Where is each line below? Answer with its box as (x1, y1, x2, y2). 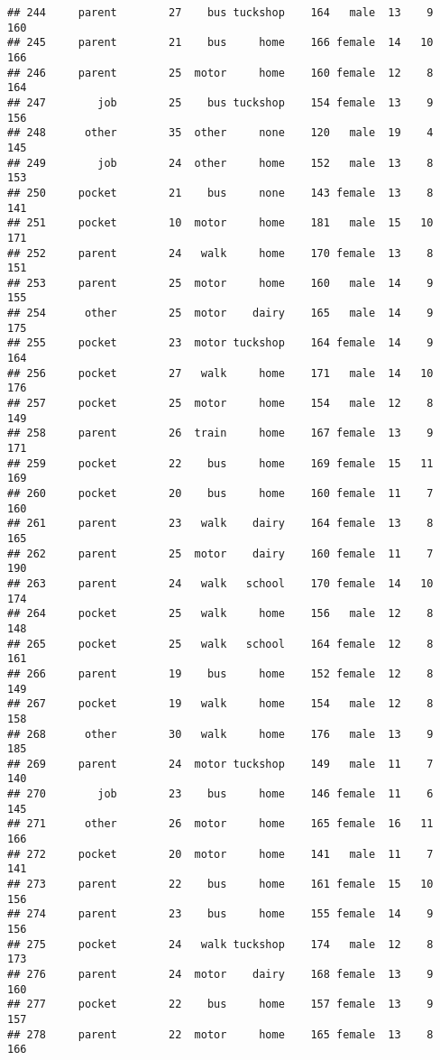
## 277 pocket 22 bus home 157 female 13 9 (7, 998, 434, 1011)
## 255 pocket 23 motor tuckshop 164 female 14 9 (7, 336, 434, 350)
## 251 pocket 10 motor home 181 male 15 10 (7, 217, 434, 230)
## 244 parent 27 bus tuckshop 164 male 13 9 (7, 6, 434, 19)
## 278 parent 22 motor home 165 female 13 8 (7, 1028, 434, 1041)
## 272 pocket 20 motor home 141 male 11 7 (7, 847, 434, 861)
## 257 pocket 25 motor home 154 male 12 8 (7, 397, 434, 410)
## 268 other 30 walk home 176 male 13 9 (7, 727, 434, 741)
